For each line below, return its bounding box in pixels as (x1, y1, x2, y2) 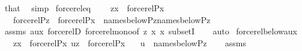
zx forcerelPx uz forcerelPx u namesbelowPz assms (13, 36, 246, 49)
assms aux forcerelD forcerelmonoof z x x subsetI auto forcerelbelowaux (4, 25, 297, 37)
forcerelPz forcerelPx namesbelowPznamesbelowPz (13, 13, 211, 26)
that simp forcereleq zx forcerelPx (4, 2, 165, 14)
